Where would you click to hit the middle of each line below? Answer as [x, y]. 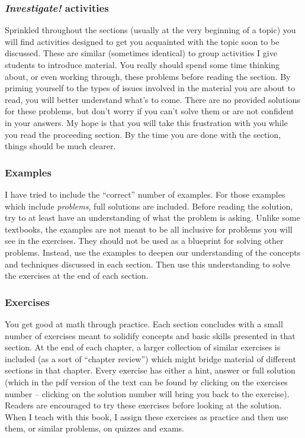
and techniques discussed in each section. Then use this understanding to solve [147, 264]
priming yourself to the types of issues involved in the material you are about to [150, 88]
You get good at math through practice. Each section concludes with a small [144, 323]
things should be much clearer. [60, 146]
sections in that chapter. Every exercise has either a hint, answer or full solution [150, 370]
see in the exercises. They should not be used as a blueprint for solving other [144, 241]
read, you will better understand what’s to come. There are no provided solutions [152, 99]
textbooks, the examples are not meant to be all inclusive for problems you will [149, 229]
